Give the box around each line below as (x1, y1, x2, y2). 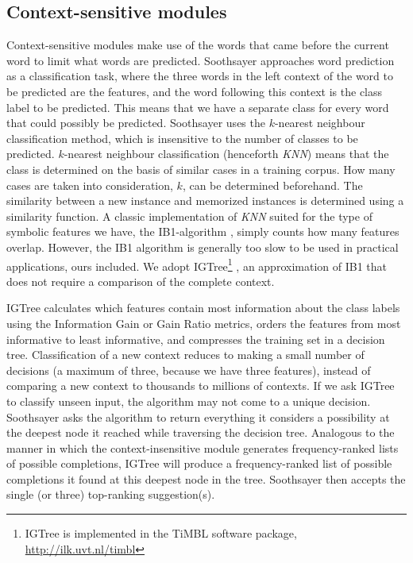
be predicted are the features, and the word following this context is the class (6, 83, 383, 99)
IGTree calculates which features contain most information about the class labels (6, 299, 400, 316)
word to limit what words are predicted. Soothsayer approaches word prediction (6, 52, 395, 68)
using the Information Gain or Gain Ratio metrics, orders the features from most (6, 314, 401, 331)
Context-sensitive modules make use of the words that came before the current (6, 37, 389, 53)
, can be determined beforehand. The (182, 176, 363, 193)
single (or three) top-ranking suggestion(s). (6, 486, 215, 503)
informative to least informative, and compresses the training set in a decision (6, 330, 385, 347)
